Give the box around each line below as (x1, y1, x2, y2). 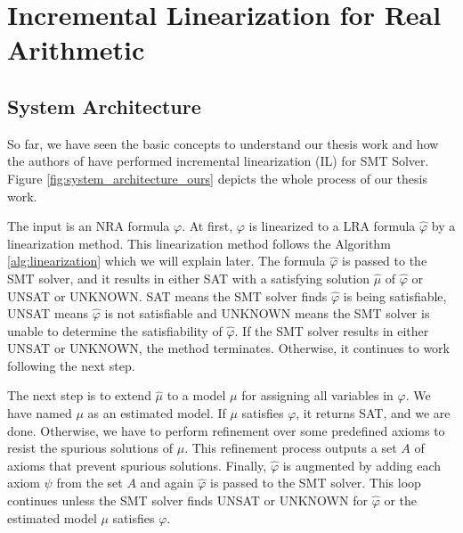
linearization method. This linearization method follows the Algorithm (7, 234, 391, 252)
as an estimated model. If (87, 404, 226, 422)
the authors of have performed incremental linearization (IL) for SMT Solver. (7, 152, 429, 170)
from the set (56, 473, 123, 492)
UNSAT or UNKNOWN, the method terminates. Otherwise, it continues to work (7, 339, 450, 357)
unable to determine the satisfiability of (7, 321, 223, 340)
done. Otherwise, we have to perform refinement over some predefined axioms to (7, 421, 445, 439)
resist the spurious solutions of (7, 439, 174, 457)
